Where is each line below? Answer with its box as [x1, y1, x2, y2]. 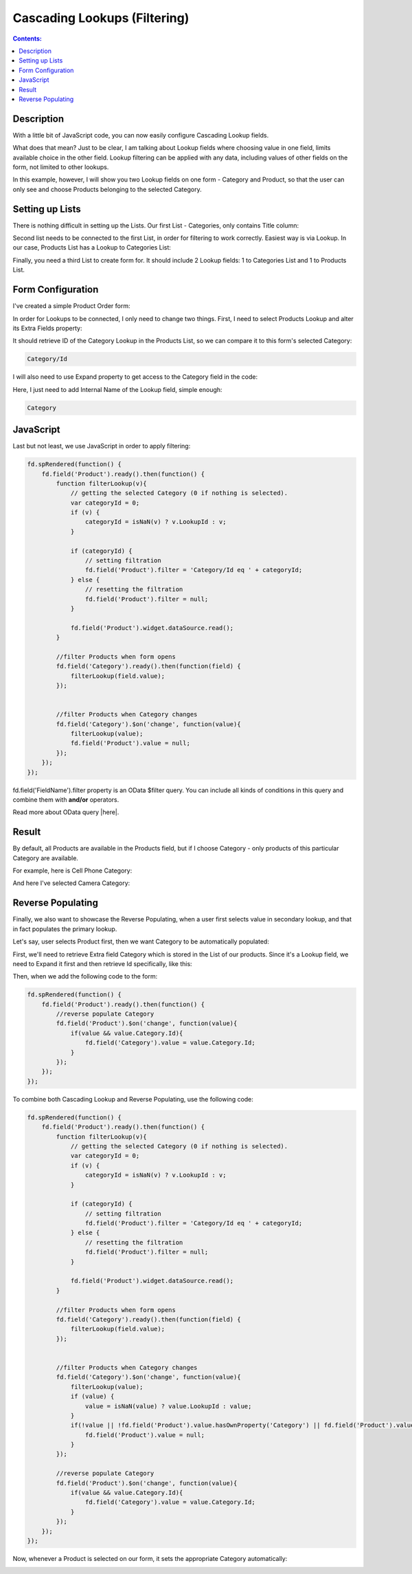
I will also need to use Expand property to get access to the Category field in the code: [12, 373, 258, 381]
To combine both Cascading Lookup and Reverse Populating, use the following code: [12, 1095, 254, 1103]
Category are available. [12, 853, 79, 862]
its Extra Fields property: [12, 324, 82, 332]
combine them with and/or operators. [12, 796, 119, 804]
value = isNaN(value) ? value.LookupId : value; [84, 1402, 252, 1410]
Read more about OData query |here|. [12, 808, 119, 816]
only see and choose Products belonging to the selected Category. [12, 185, 202, 193]
